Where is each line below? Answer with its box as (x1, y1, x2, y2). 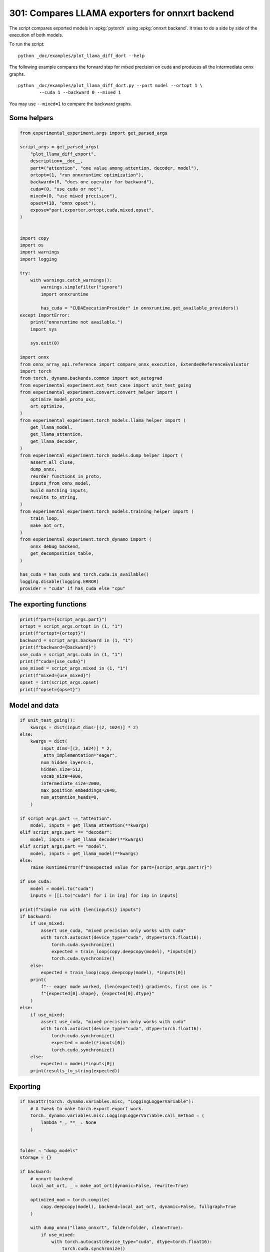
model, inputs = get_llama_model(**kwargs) (30, 850, 138, 856)
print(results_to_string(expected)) (30, 1068, 120, 1074)
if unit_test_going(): (19, 718, 75, 723)
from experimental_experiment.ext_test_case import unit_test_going (19, 382, 191, 388)
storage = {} (19, 1155, 52, 1160)
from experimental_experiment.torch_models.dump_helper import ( (19, 452, 183, 458)
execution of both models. (9, 32, 63, 38)
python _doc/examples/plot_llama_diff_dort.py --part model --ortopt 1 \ (18, 83, 203, 88)
